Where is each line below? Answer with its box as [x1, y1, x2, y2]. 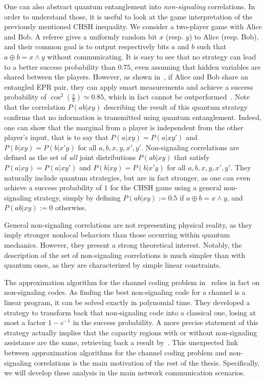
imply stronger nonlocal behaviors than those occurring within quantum [4, 229, 230, 240]
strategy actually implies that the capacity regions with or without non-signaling [4, 327, 257, 337]
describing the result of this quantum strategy [103, 102, 248, 112]
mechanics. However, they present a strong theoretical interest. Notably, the [4, 239, 242, 250]
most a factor [4, 317, 46, 328]
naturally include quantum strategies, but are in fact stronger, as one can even [4, 172, 251, 183]
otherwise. [55, 202, 87, 213]
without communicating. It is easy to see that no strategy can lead [47, 51, 256, 62]
